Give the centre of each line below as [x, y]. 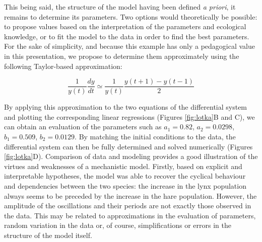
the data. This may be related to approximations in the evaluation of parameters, [130, 215]
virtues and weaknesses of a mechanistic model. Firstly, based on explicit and [123, 166]
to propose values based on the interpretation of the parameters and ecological [125, 26]
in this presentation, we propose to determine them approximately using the [122, 56]
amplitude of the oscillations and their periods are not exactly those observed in [128, 206]
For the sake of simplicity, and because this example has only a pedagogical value [129, 46]
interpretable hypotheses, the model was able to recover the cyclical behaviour [125, 176]
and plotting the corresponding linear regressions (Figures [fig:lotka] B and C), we [129, 116]
